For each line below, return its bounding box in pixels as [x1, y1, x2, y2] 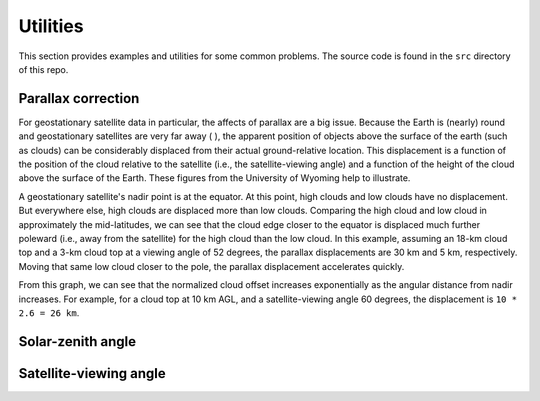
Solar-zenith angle [18, 333, 137, 350]
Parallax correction [18, 90, 140, 107]
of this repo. [18, 63, 69, 75]
